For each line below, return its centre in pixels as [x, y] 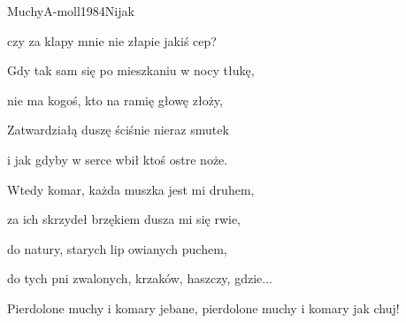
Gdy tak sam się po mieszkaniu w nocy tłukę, [131, 70]
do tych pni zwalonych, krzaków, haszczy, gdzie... [140, 278]
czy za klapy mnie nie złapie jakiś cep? [112, 40]
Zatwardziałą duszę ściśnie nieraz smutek [118, 130]
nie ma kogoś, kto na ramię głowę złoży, [115, 100]
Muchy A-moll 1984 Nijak [71, 11]
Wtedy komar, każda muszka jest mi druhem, [131, 189]
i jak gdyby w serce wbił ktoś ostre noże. [118, 159]
